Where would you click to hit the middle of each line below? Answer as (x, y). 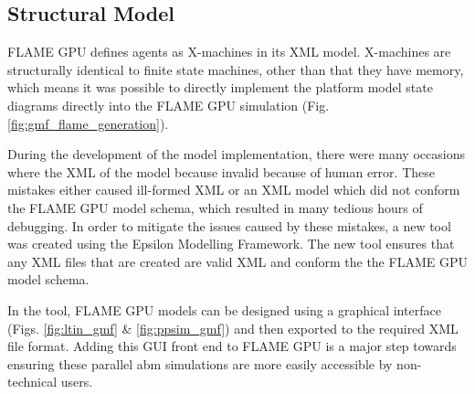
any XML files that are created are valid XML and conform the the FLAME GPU (237, 261)
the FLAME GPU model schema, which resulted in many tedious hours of (215, 207)
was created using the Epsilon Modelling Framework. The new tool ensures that (231, 244)
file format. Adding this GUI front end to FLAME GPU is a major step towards (232, 346)
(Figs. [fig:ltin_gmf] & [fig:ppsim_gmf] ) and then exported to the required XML (233, 328)
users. (77, 382)
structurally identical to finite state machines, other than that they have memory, (236, 69)
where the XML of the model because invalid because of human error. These (221, 171)
